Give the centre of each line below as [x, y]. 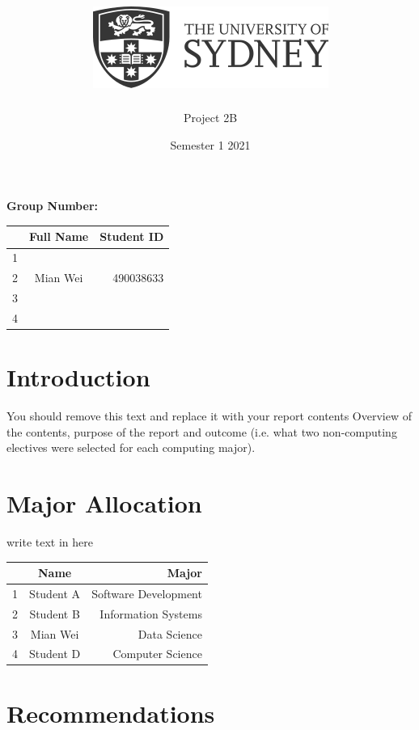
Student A [55, 593]
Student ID [132, 236]
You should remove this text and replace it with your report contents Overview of [209, 416]
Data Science [170, 633]
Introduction [78, 377]
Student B [55, 613]
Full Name [59, 236]
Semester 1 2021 [210, 144]
